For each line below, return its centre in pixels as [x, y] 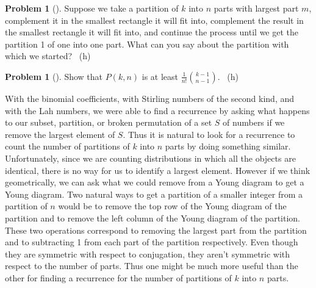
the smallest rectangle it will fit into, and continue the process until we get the [152, 32]
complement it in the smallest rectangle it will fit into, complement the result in [154, 20]
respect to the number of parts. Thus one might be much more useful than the [152, 266]
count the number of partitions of [67, 146]
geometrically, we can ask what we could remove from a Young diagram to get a [155, 182]
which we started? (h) [48, 56]
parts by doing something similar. [228, 146]
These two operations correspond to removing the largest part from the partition [156, 230]
